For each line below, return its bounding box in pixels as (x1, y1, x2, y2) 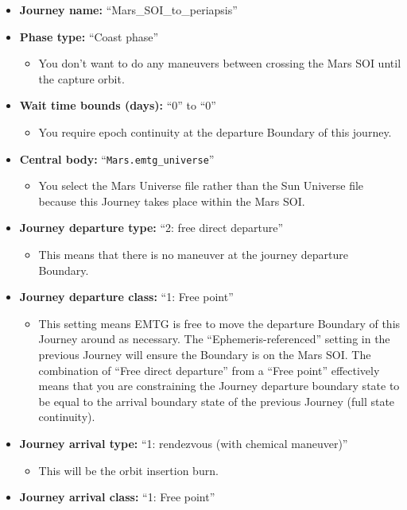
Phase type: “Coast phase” (19, 28, 159, 44)
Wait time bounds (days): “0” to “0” (19, 97, 216, 114)
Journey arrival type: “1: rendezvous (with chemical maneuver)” (19, 435, 348, 451)
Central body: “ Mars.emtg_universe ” (19, 150, 215, 167)
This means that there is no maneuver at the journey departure (38, 246, 348, 262)
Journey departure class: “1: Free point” (19, 288, 234, 305)
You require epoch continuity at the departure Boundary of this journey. (38, 123, 392, 140)
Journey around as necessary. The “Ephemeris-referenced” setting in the (38, 330, 390, 347)
